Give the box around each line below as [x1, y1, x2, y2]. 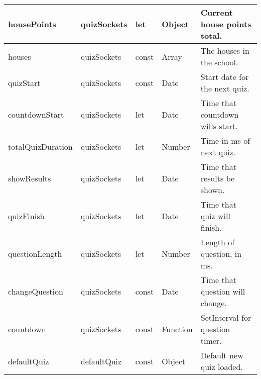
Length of [200, 236, 235, 248]
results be [200, 172, 235, 184]
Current [200, 7, 233, 18]
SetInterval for [200, 312, 251, 323]
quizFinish [8, 210, 45, 222]
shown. [200, 184, 225, 196]
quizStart [8, 76, 41, 88]
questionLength [8, 248, 62, 259]
